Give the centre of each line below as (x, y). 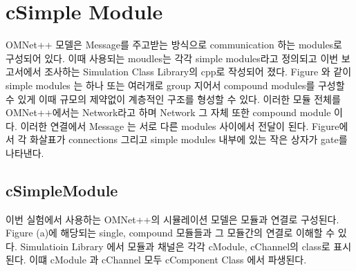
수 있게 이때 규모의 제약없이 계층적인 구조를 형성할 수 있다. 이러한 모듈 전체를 (173, 99)
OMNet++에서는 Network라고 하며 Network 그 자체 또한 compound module (168, 112)
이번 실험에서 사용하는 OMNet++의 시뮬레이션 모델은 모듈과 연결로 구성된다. (172, 219)
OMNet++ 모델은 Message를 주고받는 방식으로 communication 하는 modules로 (174, 45)
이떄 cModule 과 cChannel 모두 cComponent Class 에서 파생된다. (168, 260)
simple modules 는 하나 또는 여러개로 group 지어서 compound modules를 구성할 (175, 85)
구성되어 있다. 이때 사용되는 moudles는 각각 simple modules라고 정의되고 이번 (172, 58)
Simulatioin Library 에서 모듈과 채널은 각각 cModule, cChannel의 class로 (175, 246)
